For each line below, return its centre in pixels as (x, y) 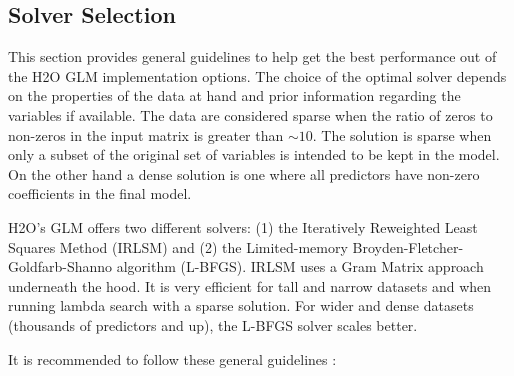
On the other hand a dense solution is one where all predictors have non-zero (244, 173)
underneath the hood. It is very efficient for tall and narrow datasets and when (250, 285)
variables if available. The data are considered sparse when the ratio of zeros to (250, 114)
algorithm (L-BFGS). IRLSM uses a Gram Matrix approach (300, 266)
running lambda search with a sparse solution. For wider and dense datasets (241, 305)
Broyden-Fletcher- (408, 246)
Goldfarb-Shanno (60, 266)
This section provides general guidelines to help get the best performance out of (252, 56)
